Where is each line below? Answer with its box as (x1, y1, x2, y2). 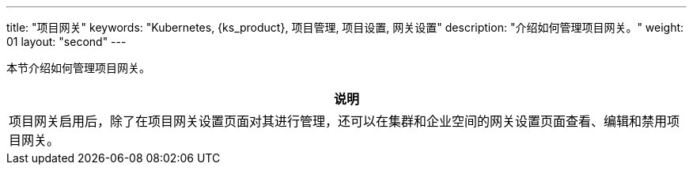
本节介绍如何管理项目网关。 (6, 61, 150, 74)
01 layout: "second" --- (6, 35, 127, 48)
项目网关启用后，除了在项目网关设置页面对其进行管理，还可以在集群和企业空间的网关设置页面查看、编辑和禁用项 (9, 113, 680, 129)
